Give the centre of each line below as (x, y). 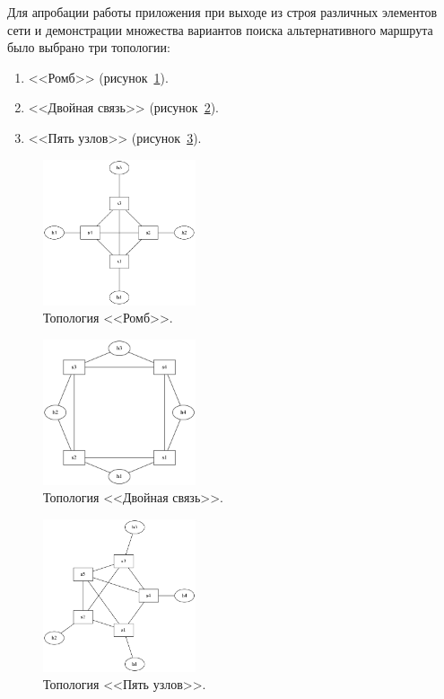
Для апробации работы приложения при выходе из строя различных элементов (222, 12)
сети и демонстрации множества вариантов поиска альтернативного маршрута (220, 29)
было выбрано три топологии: (89, 47)
